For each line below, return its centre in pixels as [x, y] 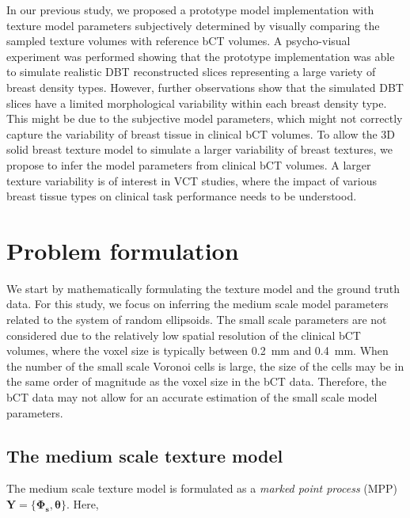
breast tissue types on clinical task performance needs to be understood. [182, 196]
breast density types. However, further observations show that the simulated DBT [205, 87]
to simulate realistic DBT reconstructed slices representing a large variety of [191, 72]
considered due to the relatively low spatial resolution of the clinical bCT [184, 335]
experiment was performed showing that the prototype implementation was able [201, 56]
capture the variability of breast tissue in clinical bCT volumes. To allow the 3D [201, 133]
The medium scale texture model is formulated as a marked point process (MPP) [202, 488]
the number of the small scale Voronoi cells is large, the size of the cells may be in [205, 366]
